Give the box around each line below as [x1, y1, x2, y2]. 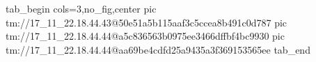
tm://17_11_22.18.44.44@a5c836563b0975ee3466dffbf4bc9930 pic [6, 29, 285, 43]
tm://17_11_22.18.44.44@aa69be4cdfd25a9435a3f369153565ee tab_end [6, 42, 310, 56]
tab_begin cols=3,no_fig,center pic [6, 1, 157, 15]
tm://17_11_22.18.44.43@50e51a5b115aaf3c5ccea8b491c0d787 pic [6, 15, 287, 29]
